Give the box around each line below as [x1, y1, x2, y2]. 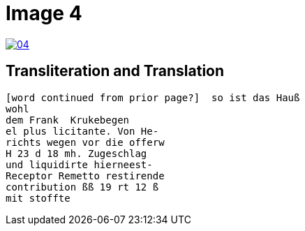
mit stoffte [6, 192, 70, 204]
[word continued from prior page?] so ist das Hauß [6, 91, 300, 103]
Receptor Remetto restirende [6, 170, 165, 181]
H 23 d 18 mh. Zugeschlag [6, 147, 147, 159]
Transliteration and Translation [6, 62, 225, 80]
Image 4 [6, 1, 82, 25]
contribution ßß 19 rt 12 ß [6, 181, 159, 193]
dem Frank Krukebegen [6, 114, 130, 126]
